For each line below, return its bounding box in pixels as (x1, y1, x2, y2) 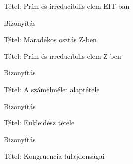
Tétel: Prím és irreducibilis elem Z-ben (4, 51, 121, 61)
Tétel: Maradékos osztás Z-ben (4, 34, 97, 45)
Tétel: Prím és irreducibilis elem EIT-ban (4, 1, 130, 11)
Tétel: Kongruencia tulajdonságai (4, 151, 105, 161)
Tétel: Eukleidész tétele (4, 117, 75, 128)
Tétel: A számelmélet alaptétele (4, 84, 100, 94)
